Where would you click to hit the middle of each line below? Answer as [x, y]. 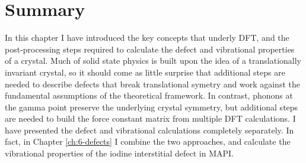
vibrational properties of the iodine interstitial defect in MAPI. [119, 153]
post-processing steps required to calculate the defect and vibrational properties [150, 49]
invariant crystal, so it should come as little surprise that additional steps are [145, 72]
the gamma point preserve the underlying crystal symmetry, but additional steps [152, 107]
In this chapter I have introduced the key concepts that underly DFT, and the [147, 38]
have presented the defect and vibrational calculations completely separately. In [149, 130]
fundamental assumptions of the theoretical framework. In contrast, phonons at [149, 95]
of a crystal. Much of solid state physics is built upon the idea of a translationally [153, 61]
